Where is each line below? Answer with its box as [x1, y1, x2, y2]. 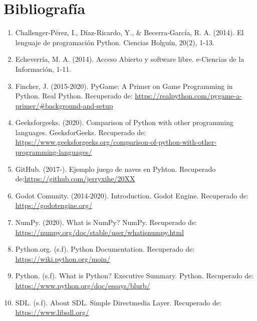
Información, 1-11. [15, 63, 72, 74]
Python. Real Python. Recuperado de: [15, 90, 133, 101]
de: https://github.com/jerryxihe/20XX [15, 173, 135, 184]
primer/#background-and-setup [15, 100, 113, 111]
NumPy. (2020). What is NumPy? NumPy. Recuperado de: [15, 217, 197, 228]
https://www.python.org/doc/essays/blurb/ [15, 280, 150, 290]
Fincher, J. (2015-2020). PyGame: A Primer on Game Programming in [15, 80, 233, 91]
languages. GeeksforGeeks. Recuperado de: [15, 127, 146, 137]
